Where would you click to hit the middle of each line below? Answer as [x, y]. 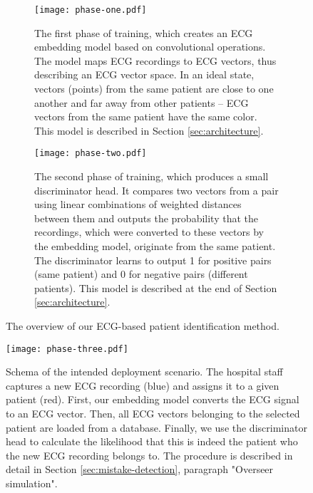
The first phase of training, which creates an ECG [144, 32]
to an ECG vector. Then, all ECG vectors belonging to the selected [153, 414]
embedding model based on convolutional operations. [150, 47]
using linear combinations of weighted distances [138, 204]
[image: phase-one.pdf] [91, 10]
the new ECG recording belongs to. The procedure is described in [149, 455]
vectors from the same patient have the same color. [146, 116]
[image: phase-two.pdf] [91, 154]
